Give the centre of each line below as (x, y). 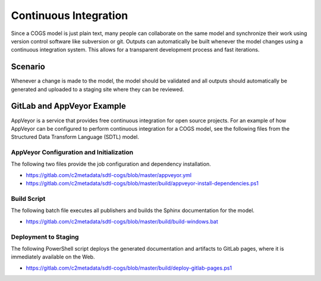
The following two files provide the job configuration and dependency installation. (111, 164)
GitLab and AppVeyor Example (68, 106)
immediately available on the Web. (53, 257)
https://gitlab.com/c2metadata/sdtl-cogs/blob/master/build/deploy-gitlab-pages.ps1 (129, 268)
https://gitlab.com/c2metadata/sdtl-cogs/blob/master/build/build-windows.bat (122, 221)
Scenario (28, 67)
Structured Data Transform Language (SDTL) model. (75, 137)
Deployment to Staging (45, 236)
